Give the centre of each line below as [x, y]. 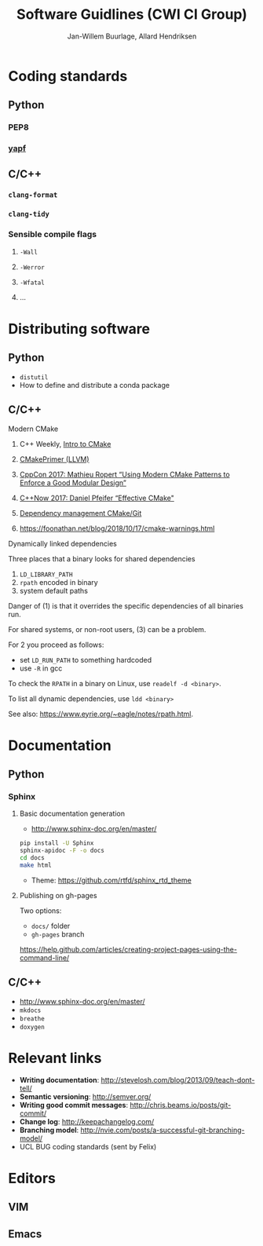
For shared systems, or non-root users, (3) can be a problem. [107, 629]
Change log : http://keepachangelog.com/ [87, 1121]
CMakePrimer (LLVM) [54, 459]
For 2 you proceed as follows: [56, 645]
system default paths [54, 590]
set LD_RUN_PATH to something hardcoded [86, 660]
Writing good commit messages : [73, 1105]
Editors [32, 1178]
